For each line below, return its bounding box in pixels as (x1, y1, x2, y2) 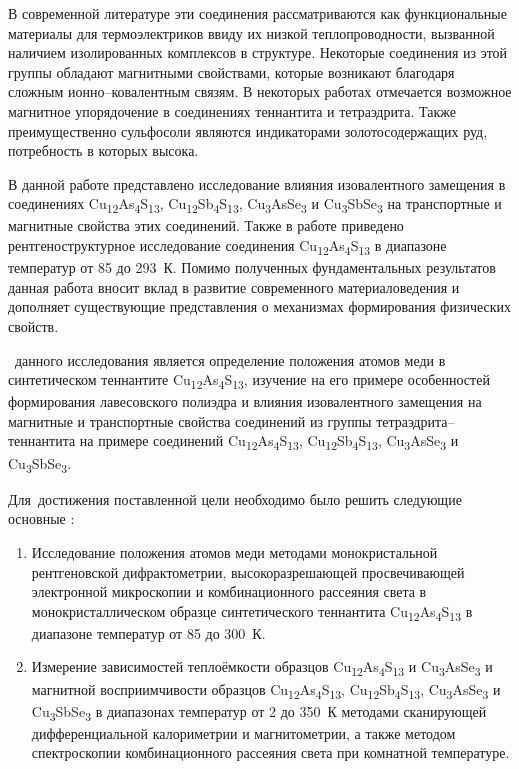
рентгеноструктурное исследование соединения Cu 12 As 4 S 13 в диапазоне (8, 235, 447, 258)
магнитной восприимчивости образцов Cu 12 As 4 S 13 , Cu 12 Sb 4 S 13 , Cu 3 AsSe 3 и (31, 678, 501, 702)
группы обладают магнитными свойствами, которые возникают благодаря (8, 61, 455, 82)
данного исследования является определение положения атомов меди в (14, 349, 446, 370)
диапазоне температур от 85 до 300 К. (31, 622, 266, 643)
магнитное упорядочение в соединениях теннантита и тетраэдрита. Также (8, 100, 456, 121)
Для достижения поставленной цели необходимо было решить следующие (8, 488, 462, 509)
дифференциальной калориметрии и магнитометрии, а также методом (31, 722, 456, 743)
